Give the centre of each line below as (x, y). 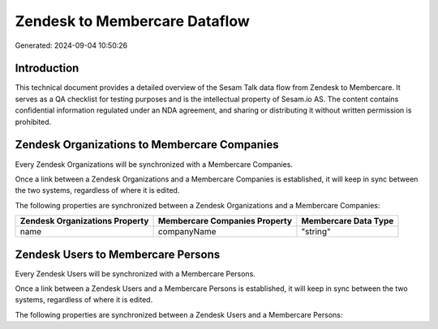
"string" (316, 232)
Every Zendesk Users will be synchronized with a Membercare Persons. (135, 273)
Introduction (47, 68)
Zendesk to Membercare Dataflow (133, 21)
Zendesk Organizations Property (84, 221)
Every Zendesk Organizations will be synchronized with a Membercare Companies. (154, 164)
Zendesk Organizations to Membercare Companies (147, 145)
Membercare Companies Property (225, 221)
